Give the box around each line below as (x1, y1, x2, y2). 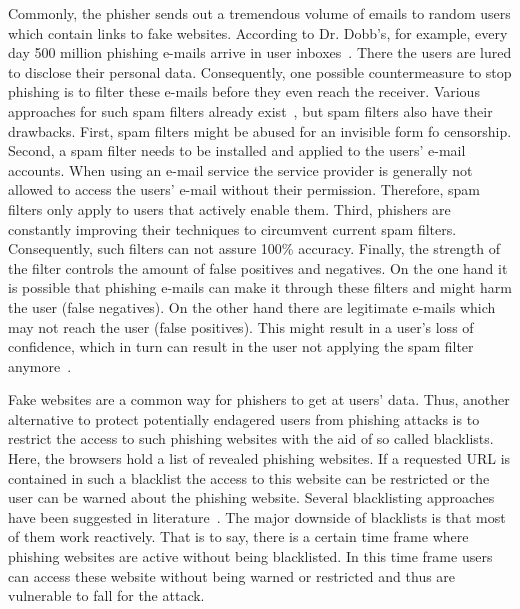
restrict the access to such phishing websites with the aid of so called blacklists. (8, 428, 494, 449)
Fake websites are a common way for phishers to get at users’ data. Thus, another (8, 389, 510, 410)
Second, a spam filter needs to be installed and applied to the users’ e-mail (8, 140, 466, 161)
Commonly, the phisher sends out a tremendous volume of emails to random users (8, 3, 511, 23)
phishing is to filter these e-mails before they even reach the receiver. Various (8, 81, 480, 102)
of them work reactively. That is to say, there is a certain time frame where (8, 526, 469, 547)
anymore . (8, 355, 72, 376)
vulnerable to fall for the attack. (8, 585, 205, 606)
